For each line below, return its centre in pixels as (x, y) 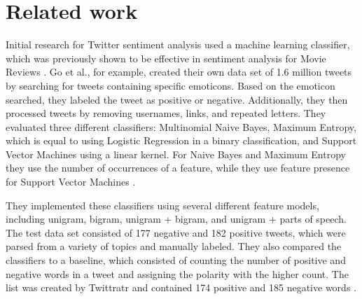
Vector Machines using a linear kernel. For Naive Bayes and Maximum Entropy (176, 154)
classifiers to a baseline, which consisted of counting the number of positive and (176, 260)
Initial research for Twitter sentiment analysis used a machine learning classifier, (178, 44)
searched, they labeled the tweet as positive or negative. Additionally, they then (177, 99)
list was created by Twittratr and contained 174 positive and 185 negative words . (181, 287)
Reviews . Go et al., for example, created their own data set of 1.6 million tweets (179, 72)
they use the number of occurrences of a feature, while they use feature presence (178, 168)
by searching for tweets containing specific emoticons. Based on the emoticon (170, 85)
